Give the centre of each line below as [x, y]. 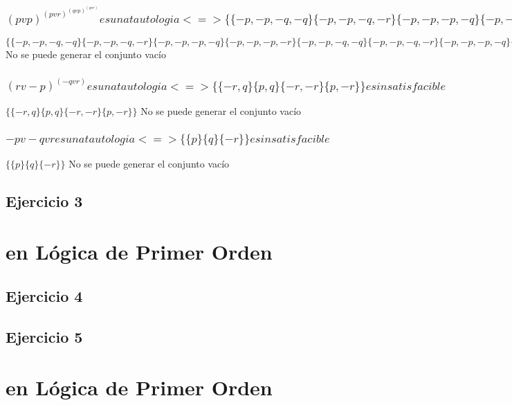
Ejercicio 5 [44, 336]
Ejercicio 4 [44, 295]
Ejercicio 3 [44, 200]
